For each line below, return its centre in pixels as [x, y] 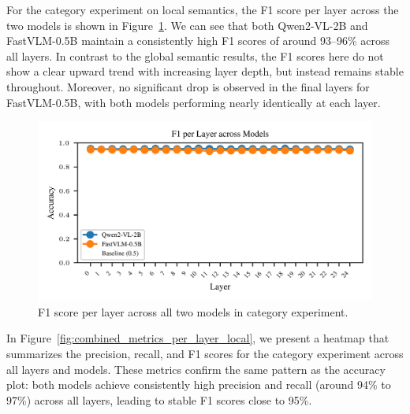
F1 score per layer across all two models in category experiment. [193, 311]
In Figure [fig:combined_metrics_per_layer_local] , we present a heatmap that [198, 338]
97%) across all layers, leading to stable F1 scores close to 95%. [159, 399]
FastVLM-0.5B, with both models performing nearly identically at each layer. [194, 102]
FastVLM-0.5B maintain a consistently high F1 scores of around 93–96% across [198, 41]
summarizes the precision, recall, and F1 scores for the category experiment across [205, 354]
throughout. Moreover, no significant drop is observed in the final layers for [188, 86]
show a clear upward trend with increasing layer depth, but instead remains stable [205, 71]
